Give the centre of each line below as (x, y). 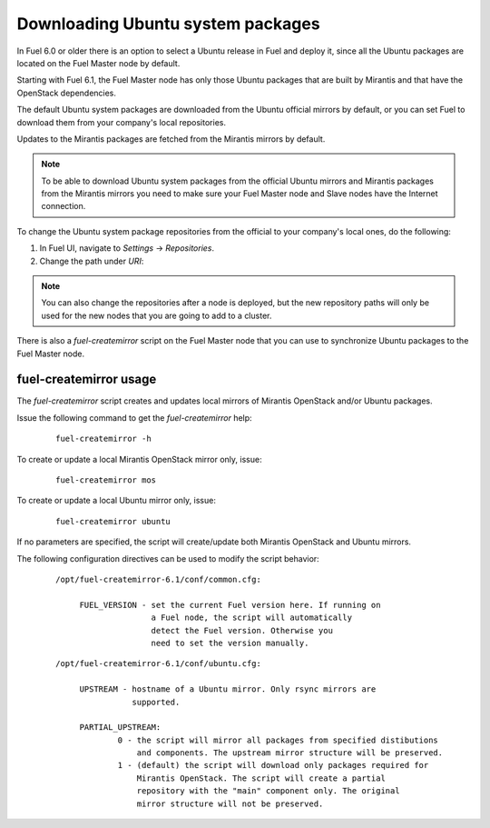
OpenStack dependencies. (67, 93)
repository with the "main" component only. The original (268, 791)
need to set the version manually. (230, 643)
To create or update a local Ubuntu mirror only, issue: (117, 501)
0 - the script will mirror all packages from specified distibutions (278, 740)
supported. (156, 702)
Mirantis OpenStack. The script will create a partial (261, 778)
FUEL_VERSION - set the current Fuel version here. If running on (230, 605)
